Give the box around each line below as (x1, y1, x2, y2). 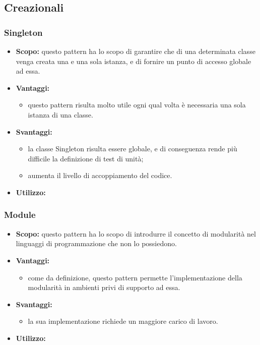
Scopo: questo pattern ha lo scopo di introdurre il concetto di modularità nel (16, 228, 256, 239)
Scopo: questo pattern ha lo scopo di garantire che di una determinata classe (16, 46, 255, 56)
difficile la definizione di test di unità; (28, 153, 144, 163)
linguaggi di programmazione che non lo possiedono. (16, 238, 177, 249)
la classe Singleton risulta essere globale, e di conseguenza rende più (28, 143, 237, 154)
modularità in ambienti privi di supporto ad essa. (28, 282, 180, 293)
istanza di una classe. (28, 109, 93, 120)
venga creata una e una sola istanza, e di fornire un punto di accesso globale (16, 55, 251, 66)
